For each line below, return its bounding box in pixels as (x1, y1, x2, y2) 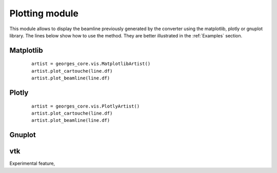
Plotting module (9, 8, 79, 19)
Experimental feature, (9, 160, 55, 166)
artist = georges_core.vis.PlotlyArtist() (31, 103, 140, 109)
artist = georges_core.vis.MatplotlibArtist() (31, 61, 151, 67)
